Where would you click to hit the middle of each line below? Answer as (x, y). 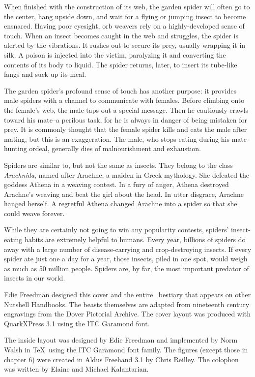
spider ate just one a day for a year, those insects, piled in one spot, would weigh (126, 259)
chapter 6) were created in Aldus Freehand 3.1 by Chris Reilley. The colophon (121, 359)
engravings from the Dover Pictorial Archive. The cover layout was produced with (127, 314)
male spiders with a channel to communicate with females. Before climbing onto (124, 100)
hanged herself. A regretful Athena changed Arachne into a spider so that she (121, 204)
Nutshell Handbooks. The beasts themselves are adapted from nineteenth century (127, 304)
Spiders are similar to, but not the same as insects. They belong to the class (118, 165)
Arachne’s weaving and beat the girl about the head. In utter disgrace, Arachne (124, 194)
